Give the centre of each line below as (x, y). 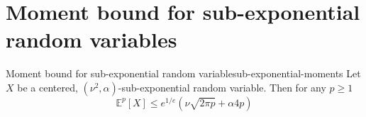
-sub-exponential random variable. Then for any (222, 87)
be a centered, (48, 87)
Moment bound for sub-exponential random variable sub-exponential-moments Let (183, 73)
